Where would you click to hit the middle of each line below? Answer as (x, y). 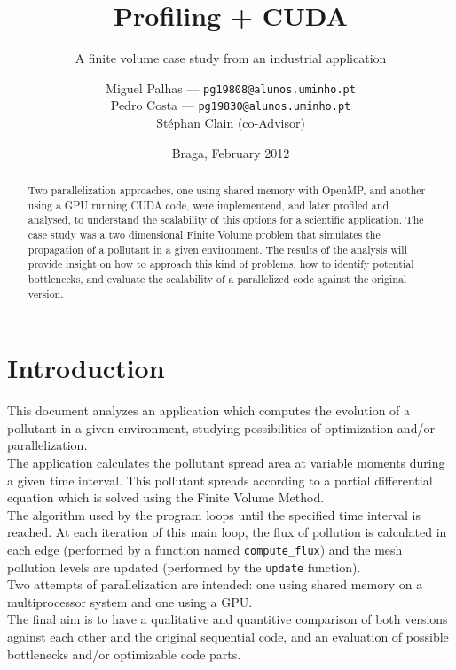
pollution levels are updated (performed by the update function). (184, 567)
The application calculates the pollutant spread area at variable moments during (226, 462)
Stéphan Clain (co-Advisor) (231, 123)
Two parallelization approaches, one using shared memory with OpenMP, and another (227, 190)
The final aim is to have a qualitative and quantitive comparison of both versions (228, 619)
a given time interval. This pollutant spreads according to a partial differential (220, 480)
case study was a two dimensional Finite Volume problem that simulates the (204, 234)
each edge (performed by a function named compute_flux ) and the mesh (205, 549)
